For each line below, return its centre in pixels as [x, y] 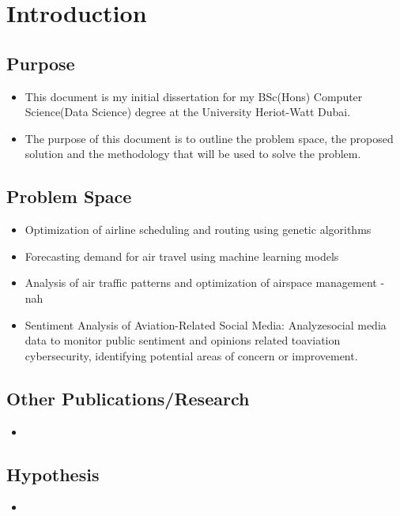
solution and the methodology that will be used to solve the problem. [193, 154]
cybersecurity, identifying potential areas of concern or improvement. [191, 355]
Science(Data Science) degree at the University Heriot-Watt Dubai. [188, 112]
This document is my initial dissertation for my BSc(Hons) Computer [194, 96]
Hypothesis [53, 474]
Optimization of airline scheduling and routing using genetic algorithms [198, 230]
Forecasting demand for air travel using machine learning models [182, 256]
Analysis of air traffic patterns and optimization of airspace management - [205, 282]
